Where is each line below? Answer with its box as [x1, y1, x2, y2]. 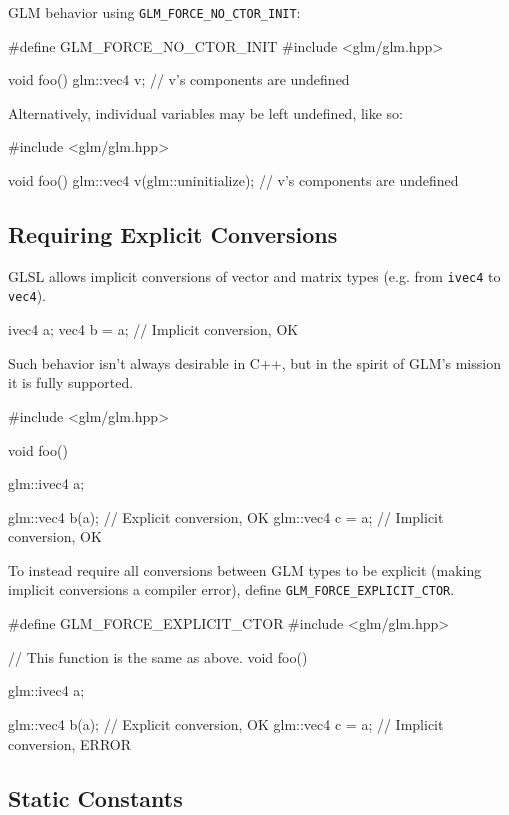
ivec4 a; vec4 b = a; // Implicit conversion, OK [8, 319, 299, 340]
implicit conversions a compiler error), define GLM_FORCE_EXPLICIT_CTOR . [8, 579, 455, 600]
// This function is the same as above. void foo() [8, 646, 308, 667]
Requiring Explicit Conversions [8, 219, 338, 250]
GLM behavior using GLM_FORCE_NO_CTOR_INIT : [8, 2, 301, 22]
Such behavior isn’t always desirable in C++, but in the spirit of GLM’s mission [8, 352, 501, 373]
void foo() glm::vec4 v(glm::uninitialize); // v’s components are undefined [8, 170, 459, 191]
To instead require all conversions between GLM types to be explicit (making [8, 559, 482, 580]
